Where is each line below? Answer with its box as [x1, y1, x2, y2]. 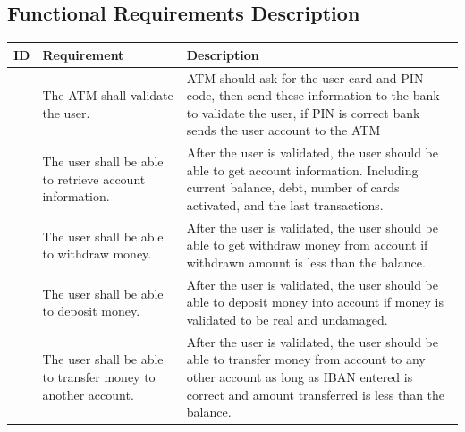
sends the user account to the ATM [186, 121, 381, 140]
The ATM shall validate [42, 86, 173, 105]
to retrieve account [42, 169, 146, 188]
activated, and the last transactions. [186, 195, 384, 214]
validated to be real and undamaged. [186, 310, 388, 329]
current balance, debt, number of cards [186, 178, 400, 197]
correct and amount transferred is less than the [186, 385, 445, 403]
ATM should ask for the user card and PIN [186, 68, 424, 87]
